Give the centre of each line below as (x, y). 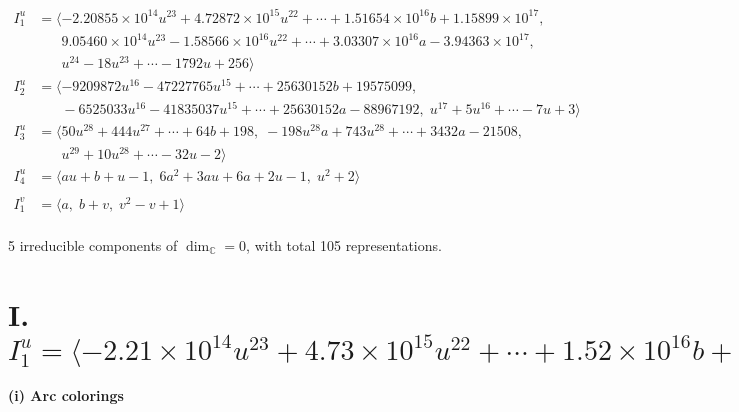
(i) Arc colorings (66, 394)
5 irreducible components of (93, 244)
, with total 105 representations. (344, 244)
